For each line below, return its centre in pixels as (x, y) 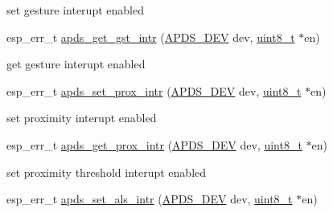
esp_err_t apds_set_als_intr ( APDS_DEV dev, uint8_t (150, 199)
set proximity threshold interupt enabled (107, 172)
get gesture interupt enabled (76, 64)
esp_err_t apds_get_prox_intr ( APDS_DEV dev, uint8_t (154, 144)
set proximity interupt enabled (82, 118)
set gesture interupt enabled (75, 10)
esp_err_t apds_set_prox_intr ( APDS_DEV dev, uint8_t (154, 90)
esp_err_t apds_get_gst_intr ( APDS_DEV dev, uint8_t (151, 37)
